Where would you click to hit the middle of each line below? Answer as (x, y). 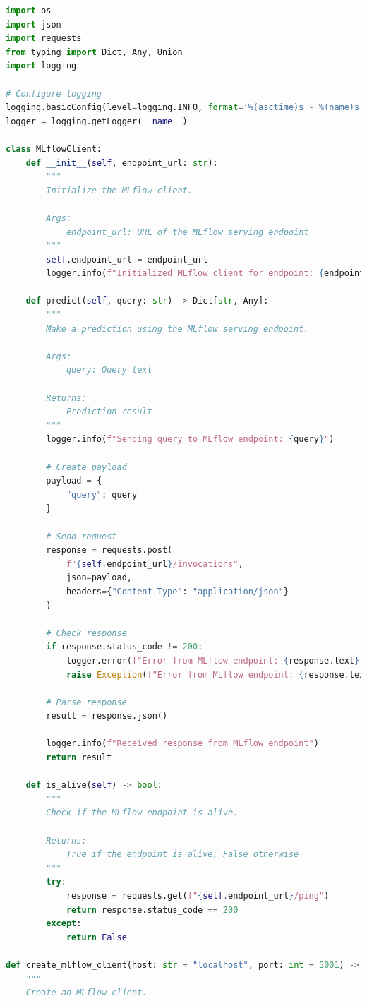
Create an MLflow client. (86, 993)
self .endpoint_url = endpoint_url (127, 259)
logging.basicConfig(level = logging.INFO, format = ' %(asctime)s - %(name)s (183, 108)
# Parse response (86, 702)
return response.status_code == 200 (152, 910)
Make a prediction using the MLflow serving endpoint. (178, 329)
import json (34, 24)
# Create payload (86, 467)
